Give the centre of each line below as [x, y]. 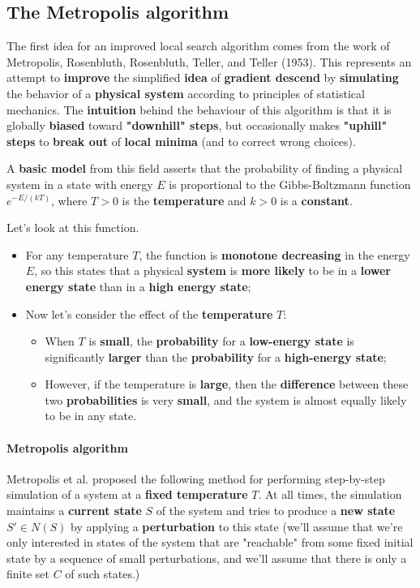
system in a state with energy [80, 184]
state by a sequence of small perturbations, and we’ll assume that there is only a [207, 558]
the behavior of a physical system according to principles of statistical [186, 93]
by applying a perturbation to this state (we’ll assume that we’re [237, 526]
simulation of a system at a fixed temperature [127, 494]
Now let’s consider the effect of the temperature [149, 313]
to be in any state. [91, 416]
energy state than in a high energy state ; [138, 286]
